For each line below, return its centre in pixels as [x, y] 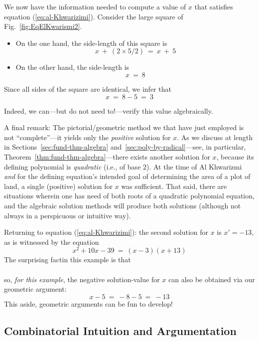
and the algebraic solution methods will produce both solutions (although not [123, 205]
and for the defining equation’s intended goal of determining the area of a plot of [127, 176]
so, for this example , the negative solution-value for [82, 279]
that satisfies [214, 6]
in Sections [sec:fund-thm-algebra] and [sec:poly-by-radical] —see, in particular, [125, 147]
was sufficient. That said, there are [174, 186]
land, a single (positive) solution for [59, 186]
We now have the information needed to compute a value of [95, 6]
